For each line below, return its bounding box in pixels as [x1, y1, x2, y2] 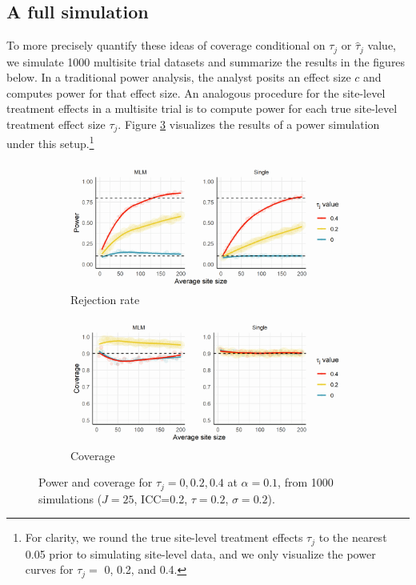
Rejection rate [70, 290, 140, 307]
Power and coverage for [38, 474, 153, 491]
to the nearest [318, 529, 387, 546]
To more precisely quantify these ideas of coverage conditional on [6, 37, 326, 54]
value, [367, 37, 396, 54]
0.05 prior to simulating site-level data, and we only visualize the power [25, 545, 376, 562]
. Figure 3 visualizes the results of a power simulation [118, 116, 380, 133]
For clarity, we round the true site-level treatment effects [25, 529, 303, 546]
